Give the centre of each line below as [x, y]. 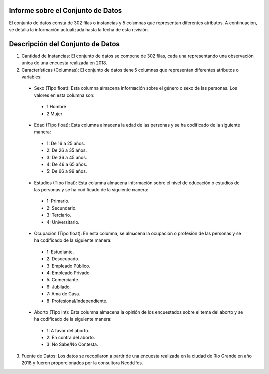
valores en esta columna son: [64, 95]
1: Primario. [58, 201]
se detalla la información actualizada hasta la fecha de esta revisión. [79, 29]
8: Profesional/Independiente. [77, 301]
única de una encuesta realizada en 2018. [64, 63]
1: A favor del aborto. [68, 330]
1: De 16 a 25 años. [66, 143]
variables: [32, 77]
